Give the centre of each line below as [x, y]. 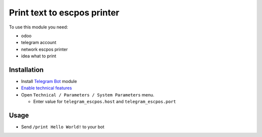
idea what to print [39, 56]
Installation [26, 70]
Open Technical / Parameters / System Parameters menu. [88, 95]
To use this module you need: [39, 27]
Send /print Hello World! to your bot [63, 127]
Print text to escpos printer [64, 13]
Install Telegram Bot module [49, 82]
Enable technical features [47, 88]
